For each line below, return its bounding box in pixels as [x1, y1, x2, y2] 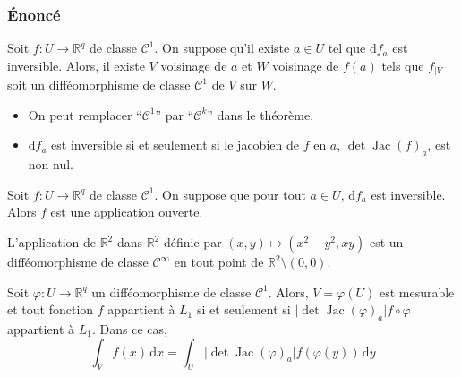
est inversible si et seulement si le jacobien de [51, 135, 299, 154]
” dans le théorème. [207, 105, 314, 124]
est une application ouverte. [50, 202, 203, 221]
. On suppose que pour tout [154, 184, 306, 203]
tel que [328, 39, 366, 57]
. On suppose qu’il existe [154, 39, 290, 57]
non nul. [28, 155, 73, 174]
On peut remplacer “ [28, 105, 142, 124]
